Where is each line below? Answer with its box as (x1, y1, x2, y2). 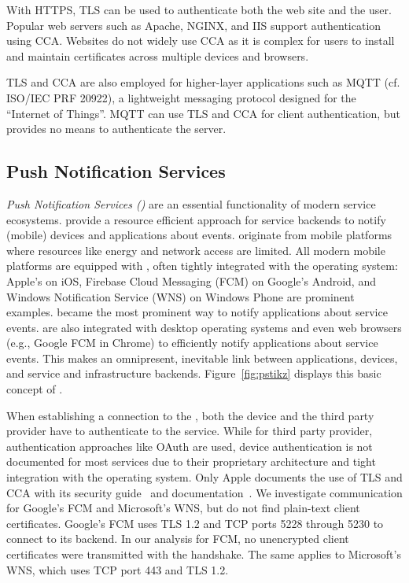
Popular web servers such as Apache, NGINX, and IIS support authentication (6, 17, 381, 33)
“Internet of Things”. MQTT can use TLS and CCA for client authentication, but (6, 105, 400, 121)
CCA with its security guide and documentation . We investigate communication (6, 484, 403, 500)
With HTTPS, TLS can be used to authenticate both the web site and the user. (6, 2, 392, 17)
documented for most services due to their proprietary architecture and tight (6, 453, 376, 470)
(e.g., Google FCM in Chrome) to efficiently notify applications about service (6, 334, 378, 351)
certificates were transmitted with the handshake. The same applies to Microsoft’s (6, 546, 401, 563)
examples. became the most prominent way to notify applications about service (6, 304, 388, 320)
